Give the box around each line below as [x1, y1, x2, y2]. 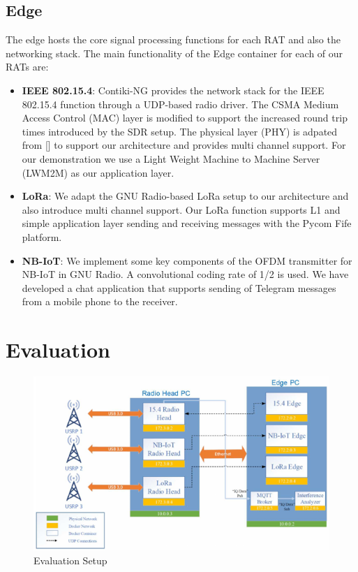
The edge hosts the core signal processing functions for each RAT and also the [6, 32, 341, 47]
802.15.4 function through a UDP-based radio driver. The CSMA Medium [22, 96, 339, 111]
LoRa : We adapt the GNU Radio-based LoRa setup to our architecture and [22, 189, 349, 203]
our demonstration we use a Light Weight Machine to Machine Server [22, 151, 320, 166]
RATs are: [6, 59, 49, 74]
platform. [22, 229, 62, 244]
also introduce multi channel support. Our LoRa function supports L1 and [22, 202, 341, 217]
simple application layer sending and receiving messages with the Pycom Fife [22, 216, 352, 230]
